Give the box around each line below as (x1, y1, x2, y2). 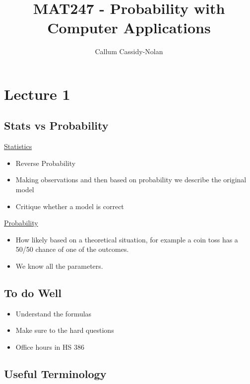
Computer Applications (47, 17, 211, 38)
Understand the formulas (15, 308, 92, 318)
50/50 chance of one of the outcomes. (15, 244, 129, 254)
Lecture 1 (4, 83, 70, 104)
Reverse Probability (15, 157, 76, 168)
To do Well (4, 285, 62, 301)
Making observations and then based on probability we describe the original (15, 174, 247, 185)
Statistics (4, 141, 32, 152)
